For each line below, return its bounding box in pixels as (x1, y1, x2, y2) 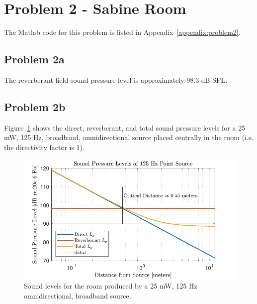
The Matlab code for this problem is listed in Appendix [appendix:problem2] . (4, 27, 241, 37)
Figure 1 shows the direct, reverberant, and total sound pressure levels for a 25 (4, 122, 246, 133)
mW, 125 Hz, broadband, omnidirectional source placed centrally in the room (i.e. (4, 132, 254, 143)
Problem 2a (4, 51, 65, 67)
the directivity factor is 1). (4, 142, 85, 152)
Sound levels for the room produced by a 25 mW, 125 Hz (24, 281, 197, 291)
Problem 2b (4, 99, 66, 114)
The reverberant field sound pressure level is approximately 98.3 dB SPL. (4, 74, 228, 85)
